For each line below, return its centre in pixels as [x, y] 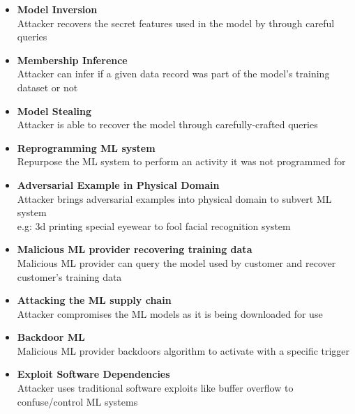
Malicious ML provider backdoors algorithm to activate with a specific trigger [183, 350]
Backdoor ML [51, 337]
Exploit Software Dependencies [93, 374]
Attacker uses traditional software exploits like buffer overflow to [155, 388]
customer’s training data [69, 276]
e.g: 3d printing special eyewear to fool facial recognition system [154, 225]
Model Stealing [54, 110]
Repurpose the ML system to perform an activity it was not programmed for [181, 161]
